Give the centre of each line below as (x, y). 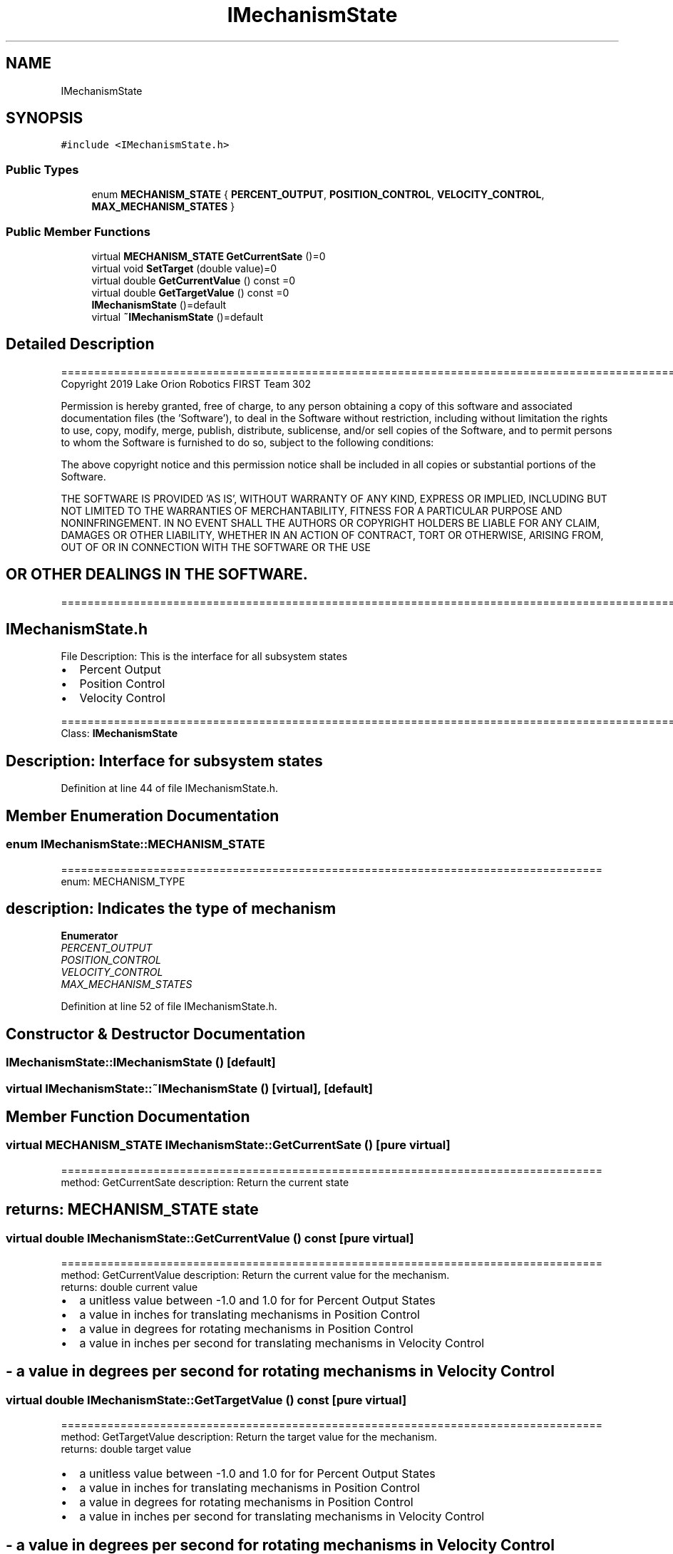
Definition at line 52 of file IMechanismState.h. (169, 1007)
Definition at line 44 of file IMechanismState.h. (170, 788)
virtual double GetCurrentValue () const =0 (194, 280)
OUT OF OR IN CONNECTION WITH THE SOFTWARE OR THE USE (216, 547)
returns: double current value (129, 1287)
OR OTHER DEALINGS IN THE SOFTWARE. (157, 575)
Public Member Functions (78, 231)
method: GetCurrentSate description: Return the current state (205, 1182)
